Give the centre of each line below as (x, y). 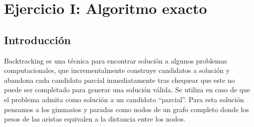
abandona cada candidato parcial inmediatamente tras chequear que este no (120, 80)
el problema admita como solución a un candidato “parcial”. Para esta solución (124, 99)
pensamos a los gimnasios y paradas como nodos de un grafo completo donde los (127, 109)
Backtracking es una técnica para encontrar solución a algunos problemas (116, 60)
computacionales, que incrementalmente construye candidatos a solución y (117, 70)
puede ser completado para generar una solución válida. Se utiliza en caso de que (127, 90)
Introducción (38, 39)
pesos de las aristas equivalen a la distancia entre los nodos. (95, 119)
